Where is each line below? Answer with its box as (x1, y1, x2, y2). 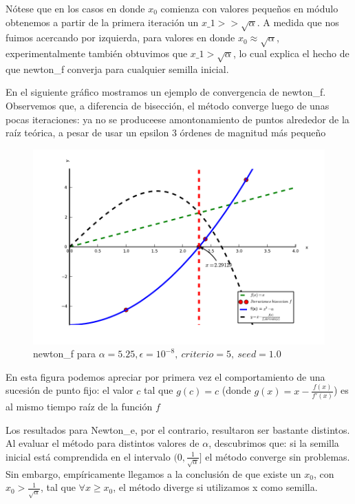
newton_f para (33, 346, 96, 361)
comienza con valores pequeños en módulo (160, 1, 338, 15)
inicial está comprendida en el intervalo (6, 449, 171, 463)
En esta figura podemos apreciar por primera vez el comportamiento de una (6, 369, 325, 384)
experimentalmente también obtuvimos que (6, 46, 188, 61)
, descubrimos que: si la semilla (208, 436, 339, 450)
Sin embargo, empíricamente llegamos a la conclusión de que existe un (6, 466, 301, 481)
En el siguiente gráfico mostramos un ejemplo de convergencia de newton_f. (6, 85, 326, 99)
